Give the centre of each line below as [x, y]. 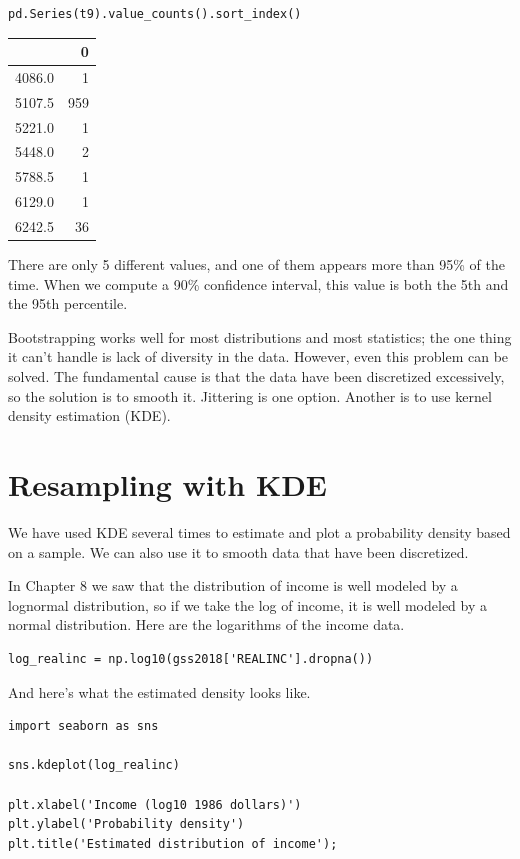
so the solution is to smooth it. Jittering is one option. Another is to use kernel [250, 395]
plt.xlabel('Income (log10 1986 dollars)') [155, 804]
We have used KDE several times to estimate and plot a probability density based [259, 531]
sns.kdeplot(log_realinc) [94, 765]
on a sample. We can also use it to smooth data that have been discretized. [238, 551]
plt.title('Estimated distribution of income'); [173, 843]
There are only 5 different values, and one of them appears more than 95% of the [256, 264]
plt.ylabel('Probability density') [126, 824]
